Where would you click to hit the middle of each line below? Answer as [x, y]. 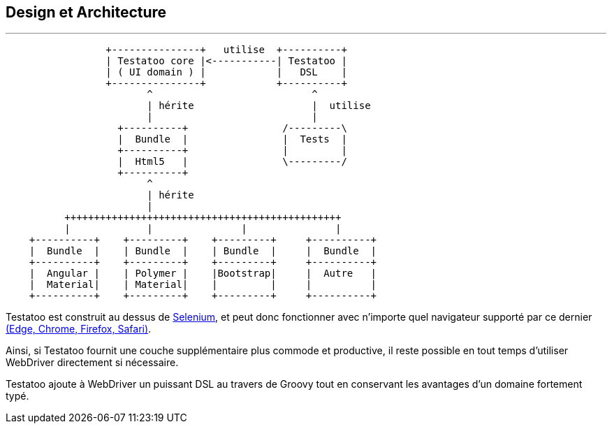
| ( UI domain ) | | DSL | [226, 72]
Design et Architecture [86, 12]
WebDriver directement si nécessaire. [92, 363]
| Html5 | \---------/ [232, 162]
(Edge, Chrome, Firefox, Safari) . [79, 329]
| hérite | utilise [259, 106]
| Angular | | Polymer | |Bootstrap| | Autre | [203, 274]
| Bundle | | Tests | [232, 139]
